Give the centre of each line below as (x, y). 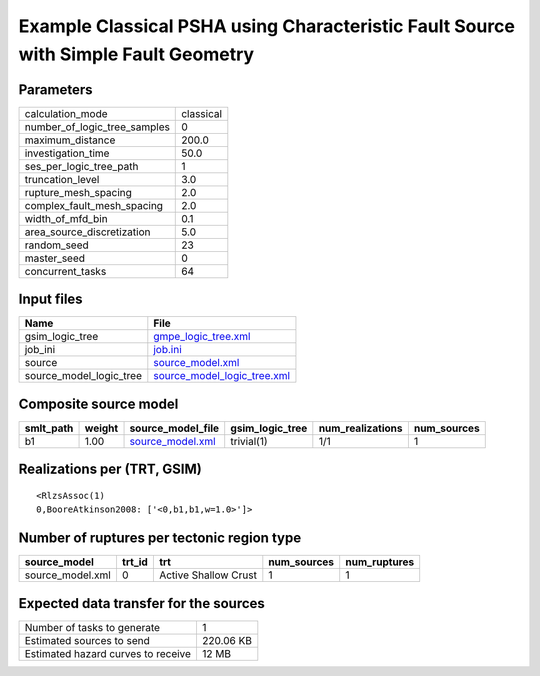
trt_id (135, 562)
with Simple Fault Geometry (136, 54)
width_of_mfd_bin (66, 218)
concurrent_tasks (65, 271)
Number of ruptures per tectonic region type (160, 538)
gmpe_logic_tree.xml (202, 337)
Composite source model (98, 403)
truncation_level (62, 179)
